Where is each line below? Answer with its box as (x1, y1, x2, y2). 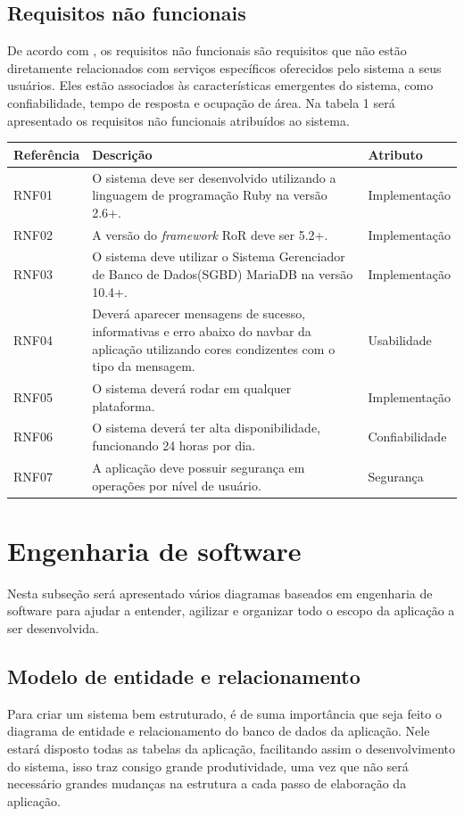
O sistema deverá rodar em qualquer (92, 379, 292, 398)
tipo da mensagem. (92, 357, 195, 375)
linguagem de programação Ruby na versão (92, 185, 327, 204)
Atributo (368, 144, 423, 163)
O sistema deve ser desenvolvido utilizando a (92, 168, 336, 186)
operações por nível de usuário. (92, 475, 261, 494)
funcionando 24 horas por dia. (92, 436, 256, 455)
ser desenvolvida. (7, 618, 99, 637)
